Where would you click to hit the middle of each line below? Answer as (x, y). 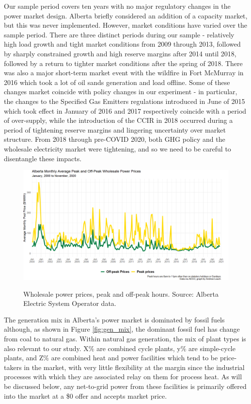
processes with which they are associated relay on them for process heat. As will (123, 377)
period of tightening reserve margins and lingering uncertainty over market (115, 129)
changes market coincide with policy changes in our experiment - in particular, (121, 92)
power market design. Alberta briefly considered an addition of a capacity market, (126, 15)
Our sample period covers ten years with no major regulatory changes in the (117, 6)
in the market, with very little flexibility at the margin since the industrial (134, 367)
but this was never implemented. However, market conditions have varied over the (126, 25)
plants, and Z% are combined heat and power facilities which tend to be (111, 358)
